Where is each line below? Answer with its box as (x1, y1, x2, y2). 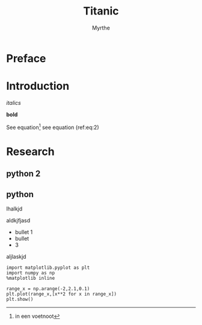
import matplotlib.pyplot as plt (6, 264, 90, 271)
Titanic (83, 4, 119, 18)
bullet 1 (14, 228, 33, 236)
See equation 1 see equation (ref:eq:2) (6, 122, 99, 131)
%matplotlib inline (6, 275, 55, 281)
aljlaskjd (6, 253, 26, 260)
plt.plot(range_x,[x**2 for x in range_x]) (6, 291, 117, 297)
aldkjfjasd (6, 216, 31, 224)
